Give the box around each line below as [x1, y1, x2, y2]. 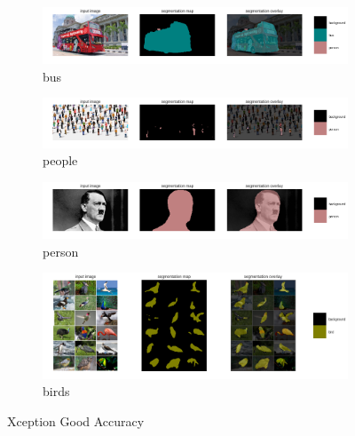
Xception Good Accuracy [7, 412, 145, 431]
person [43, 242, 79, 260]
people [43, 151, 78, 170]
